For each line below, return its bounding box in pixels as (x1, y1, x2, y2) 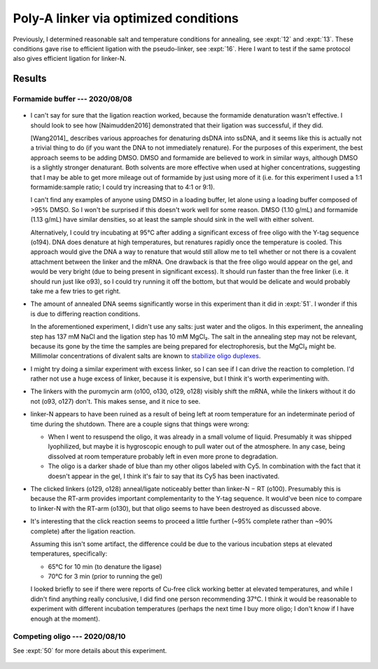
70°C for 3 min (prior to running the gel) (48, 572, 163, 581)
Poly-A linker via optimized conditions (13, 10, 239, 26)
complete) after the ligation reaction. (30, 527, 136, 535)
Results (13, 73, 47, 85)
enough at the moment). (30, 614, 101, 623)
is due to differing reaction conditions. (30, 309, 141, 318)
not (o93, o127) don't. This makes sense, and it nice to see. (30, 397, 201, 405)
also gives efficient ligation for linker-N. (13, 55, 127, 63)
